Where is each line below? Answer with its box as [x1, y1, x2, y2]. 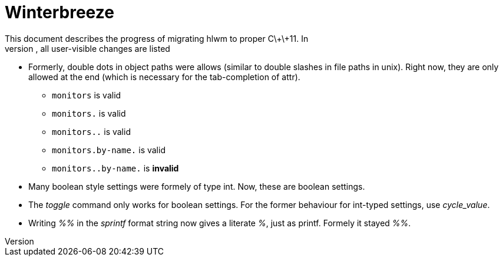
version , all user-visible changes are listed [5, 43, 170, 54]
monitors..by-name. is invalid [52, 163, 179, 173]
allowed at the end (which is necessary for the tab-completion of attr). [28, 71, 300, 82]
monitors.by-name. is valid [52, 144, 166, 155]
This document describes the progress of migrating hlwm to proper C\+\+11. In [5, 33, 309, 44]
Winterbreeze [5, 2, 114, 22]
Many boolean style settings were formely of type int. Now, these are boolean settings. [28, 181, 365, 191]
